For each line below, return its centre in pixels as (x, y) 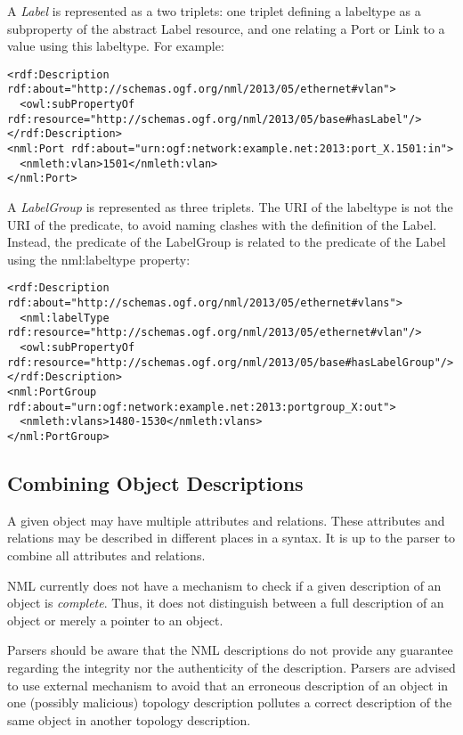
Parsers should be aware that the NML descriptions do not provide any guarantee (230, 650)
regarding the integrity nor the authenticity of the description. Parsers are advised (231, 667)
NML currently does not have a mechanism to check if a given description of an (224, 585)
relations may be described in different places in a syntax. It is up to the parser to (231, 538)
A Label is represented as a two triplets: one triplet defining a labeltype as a (214, 11)
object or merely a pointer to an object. (115, 620)
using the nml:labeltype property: (99, 259)
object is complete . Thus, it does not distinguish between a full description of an (226, 603)
